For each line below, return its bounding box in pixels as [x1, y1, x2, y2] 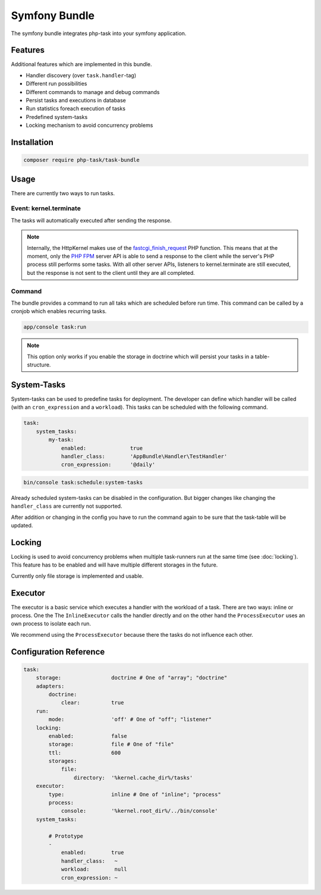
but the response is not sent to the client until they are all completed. [27, 269, 196, 276]
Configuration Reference [11, 646, 105, 657]
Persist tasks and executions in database [26, 97, 126, 104]
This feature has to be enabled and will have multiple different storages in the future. [11, 561, 218, 568]
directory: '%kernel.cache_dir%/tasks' [73, 774, 193, 781]
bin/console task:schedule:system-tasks [23, 479, 143, 486]
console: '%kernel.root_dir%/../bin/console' [61, 808, 218, 815]
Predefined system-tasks [26, 113, 88, 120]
